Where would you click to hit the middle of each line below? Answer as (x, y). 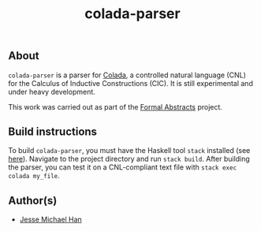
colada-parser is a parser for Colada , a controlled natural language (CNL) (127, 75)
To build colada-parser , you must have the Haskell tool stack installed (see (129, 151)
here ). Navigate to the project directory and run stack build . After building (129, 159)
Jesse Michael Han (51, 220)
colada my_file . (34, 176)
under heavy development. (52, 91)
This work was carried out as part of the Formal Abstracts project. (116, 106)
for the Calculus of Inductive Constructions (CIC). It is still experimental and (131, 83)
